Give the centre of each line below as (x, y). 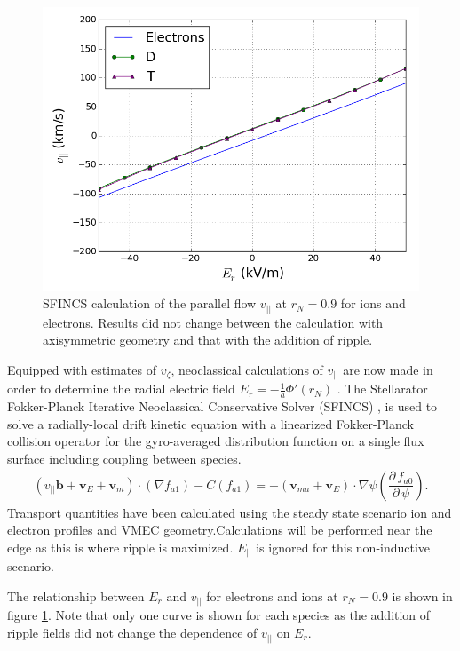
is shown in (422, 595)
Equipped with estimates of (82, 369)
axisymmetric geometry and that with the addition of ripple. (208, 340)
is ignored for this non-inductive (343, 547)
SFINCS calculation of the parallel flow (150, 303)
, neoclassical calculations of (247, 369)
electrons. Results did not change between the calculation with (213, 322)
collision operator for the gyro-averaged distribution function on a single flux (216, 441)
